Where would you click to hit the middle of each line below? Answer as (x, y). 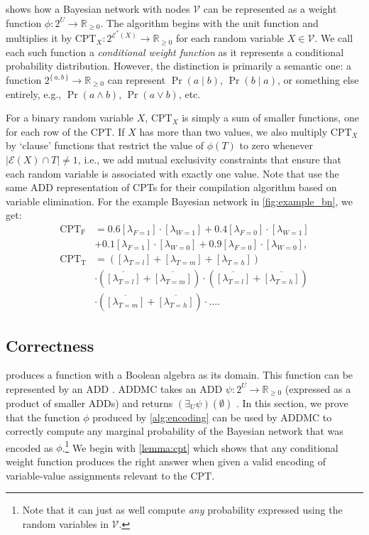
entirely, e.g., (34, 93)
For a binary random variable (70, 118)
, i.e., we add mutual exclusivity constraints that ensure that (209, 159)
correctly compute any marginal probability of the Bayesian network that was (175, 431)
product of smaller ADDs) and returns (89, 402)
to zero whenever (276, 145)
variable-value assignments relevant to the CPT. (110, 475)
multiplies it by (39, 38)
